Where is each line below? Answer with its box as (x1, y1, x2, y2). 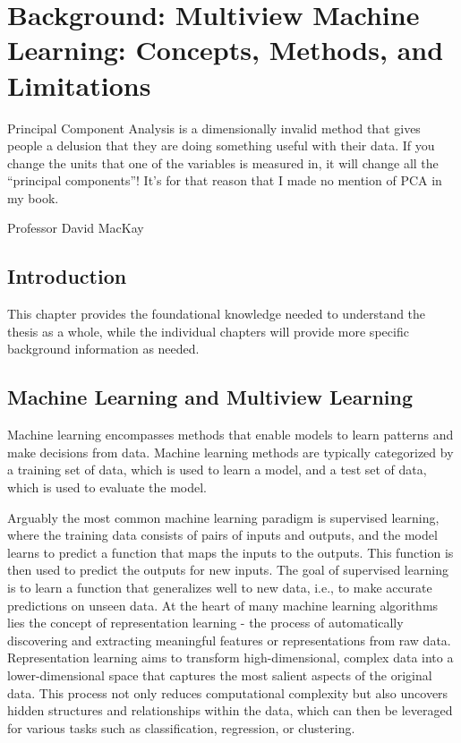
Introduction (7, 262, 127, 290)
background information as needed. (7, 339, 200, 358)
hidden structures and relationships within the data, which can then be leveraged (7, 701, 453, 720)
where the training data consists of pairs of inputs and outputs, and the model (7, 525, 438, 544)
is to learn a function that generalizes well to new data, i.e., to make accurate (7, 578, 432, 596)
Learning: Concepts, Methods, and (7, 31, 444, 68)
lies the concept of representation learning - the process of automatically (7, 613, 404, 632)
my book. (7, 188, 59, 207)
